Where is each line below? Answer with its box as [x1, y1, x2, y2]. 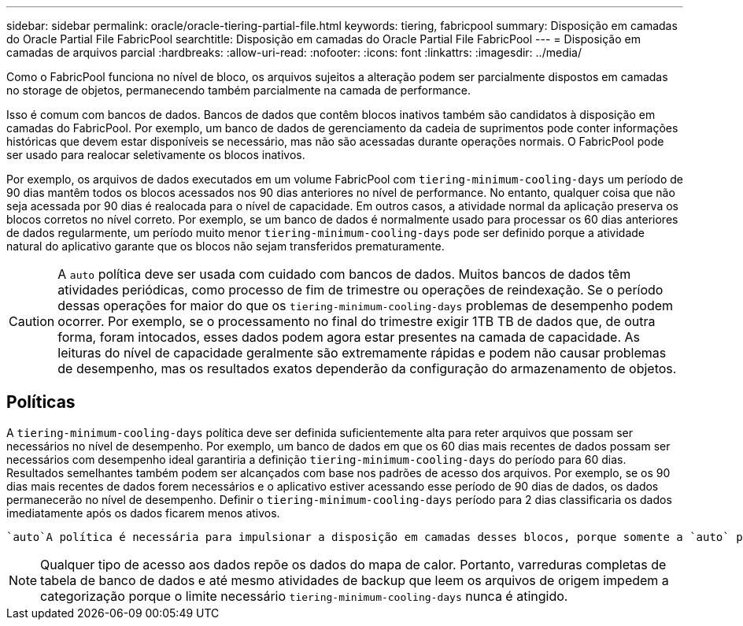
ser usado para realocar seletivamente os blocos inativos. [6, 148, 305, 161]
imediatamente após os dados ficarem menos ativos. [6, 506, 280, 520]
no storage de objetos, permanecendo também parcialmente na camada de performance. [6, 83, 471, 97]
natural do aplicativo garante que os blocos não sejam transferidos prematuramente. [6, 239, 445, 253]
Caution [9, 313, 55, 329]
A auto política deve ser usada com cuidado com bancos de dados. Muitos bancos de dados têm [57, 266, 631, 282]
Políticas [6, 392, 76, 413]
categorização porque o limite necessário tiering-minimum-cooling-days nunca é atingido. [40, 587, 568, 604]
